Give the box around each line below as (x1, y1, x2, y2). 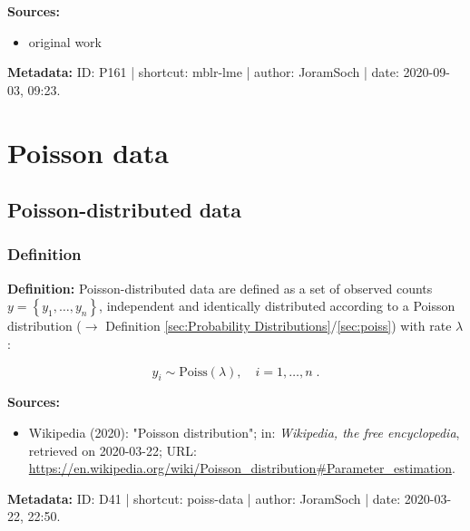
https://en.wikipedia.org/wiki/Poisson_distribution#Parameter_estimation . (28, 459, 455, 478)
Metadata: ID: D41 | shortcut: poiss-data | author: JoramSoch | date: (7, 488, 401, 507)
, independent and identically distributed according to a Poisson (99, 296, 455, 315)
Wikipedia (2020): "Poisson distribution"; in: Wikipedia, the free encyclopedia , (28, 422, 460, 441)
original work (28, 32, 103, 51)
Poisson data (7, 133, 169, 170)
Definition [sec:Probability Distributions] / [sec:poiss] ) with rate (105, 316, 452, 335)
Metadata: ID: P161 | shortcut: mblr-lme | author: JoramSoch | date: (7, 63, 399, 82)
